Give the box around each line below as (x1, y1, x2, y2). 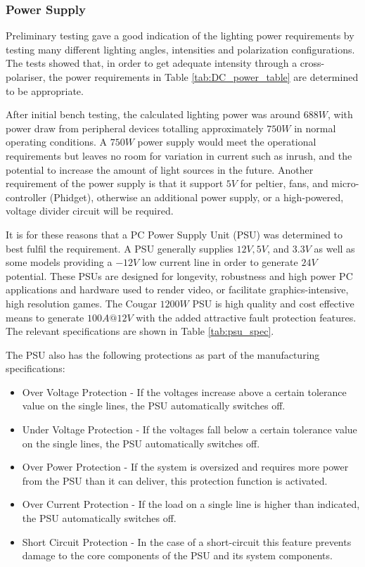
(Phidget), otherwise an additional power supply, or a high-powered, (49, 189, 344, 204)
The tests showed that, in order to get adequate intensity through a (6, 56, 297, 70)
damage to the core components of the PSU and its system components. (22, 548, 333, 563)
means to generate (6, 310, 84, 324)
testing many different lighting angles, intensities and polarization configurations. (6, 42, 355, 56)
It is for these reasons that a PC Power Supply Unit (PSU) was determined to (6, 227, 343, 241)
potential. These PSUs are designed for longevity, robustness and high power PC (6, 268, 353, 283)
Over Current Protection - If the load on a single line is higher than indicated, (22, 497, 360, 511)
